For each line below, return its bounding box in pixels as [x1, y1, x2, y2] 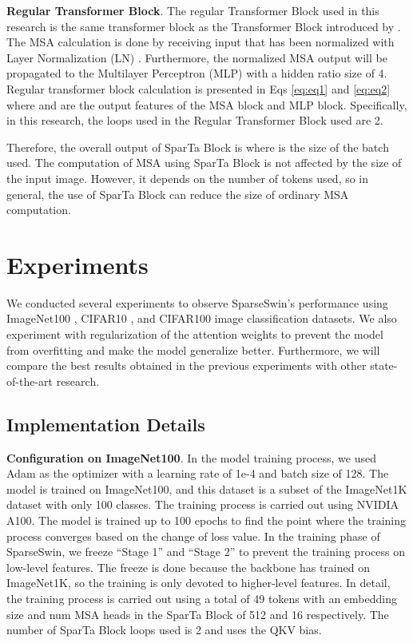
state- [370, 357, 398, 374]
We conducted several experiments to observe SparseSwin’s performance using [6, 294, 388, 311]
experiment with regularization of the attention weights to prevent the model [6, 326, 383, 343]
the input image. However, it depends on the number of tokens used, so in [6, 169, 369, 186]
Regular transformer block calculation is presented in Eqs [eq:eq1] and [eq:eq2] [6, 80, 391, 97]
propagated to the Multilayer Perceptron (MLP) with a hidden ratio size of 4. [6, 65, 387, 81]
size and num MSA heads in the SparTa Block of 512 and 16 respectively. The [6, 605, 389, 622]
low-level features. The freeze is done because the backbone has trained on [6, 558, 370, 575]
